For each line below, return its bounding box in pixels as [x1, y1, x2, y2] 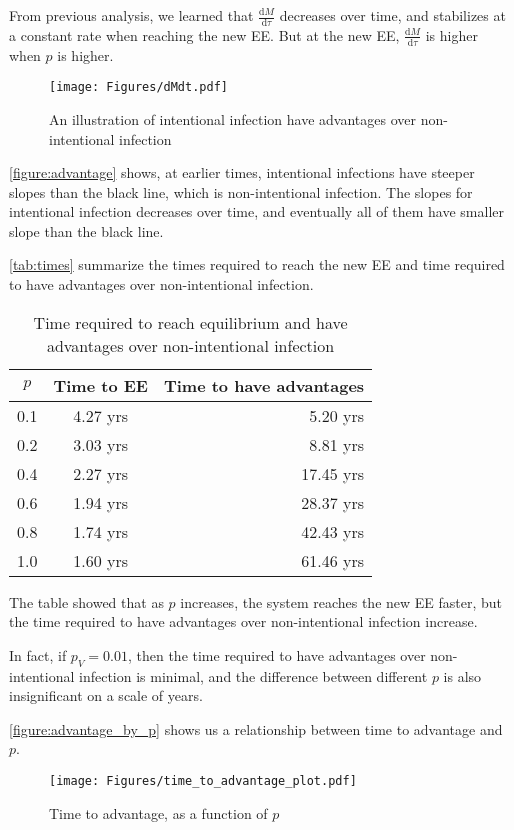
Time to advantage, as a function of [49, 802, 268, 823]
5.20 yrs [309, 403, 365, 427]
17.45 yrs [301, 461, 365, 485]
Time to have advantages [163, 373, 365, 397]
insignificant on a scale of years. [9, 685, 203, 706]
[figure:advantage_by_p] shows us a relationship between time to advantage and [9, 718, 503, 739]
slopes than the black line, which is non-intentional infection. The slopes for [9, 181, 473, 202]
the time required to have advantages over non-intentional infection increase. [9, 611, 478, 632]
